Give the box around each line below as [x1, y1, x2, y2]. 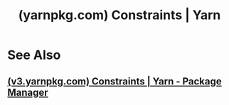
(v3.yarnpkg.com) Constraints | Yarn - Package [7, 75, 222, 87]
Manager [7, 86, 48, 99]
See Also [7, 47, 61, 63]
